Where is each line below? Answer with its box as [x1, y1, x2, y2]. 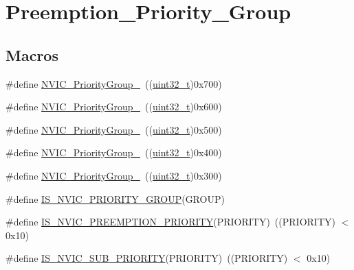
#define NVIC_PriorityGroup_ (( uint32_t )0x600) [5, 99, 222, 114]
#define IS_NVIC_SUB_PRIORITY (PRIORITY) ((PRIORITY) [5, 251, 288, 265]
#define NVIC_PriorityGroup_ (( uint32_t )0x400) [5, 145, 222, 160]
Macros [5, 44, 58, 65]
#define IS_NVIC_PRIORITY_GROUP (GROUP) [5, 191, 225, 206]
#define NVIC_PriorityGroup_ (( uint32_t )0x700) [5, 76, 222, 90]
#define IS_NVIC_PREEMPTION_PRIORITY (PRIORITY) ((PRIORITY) [5, 214, 335, 229]
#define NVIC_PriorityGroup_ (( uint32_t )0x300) [5, 168, 222, 182]
